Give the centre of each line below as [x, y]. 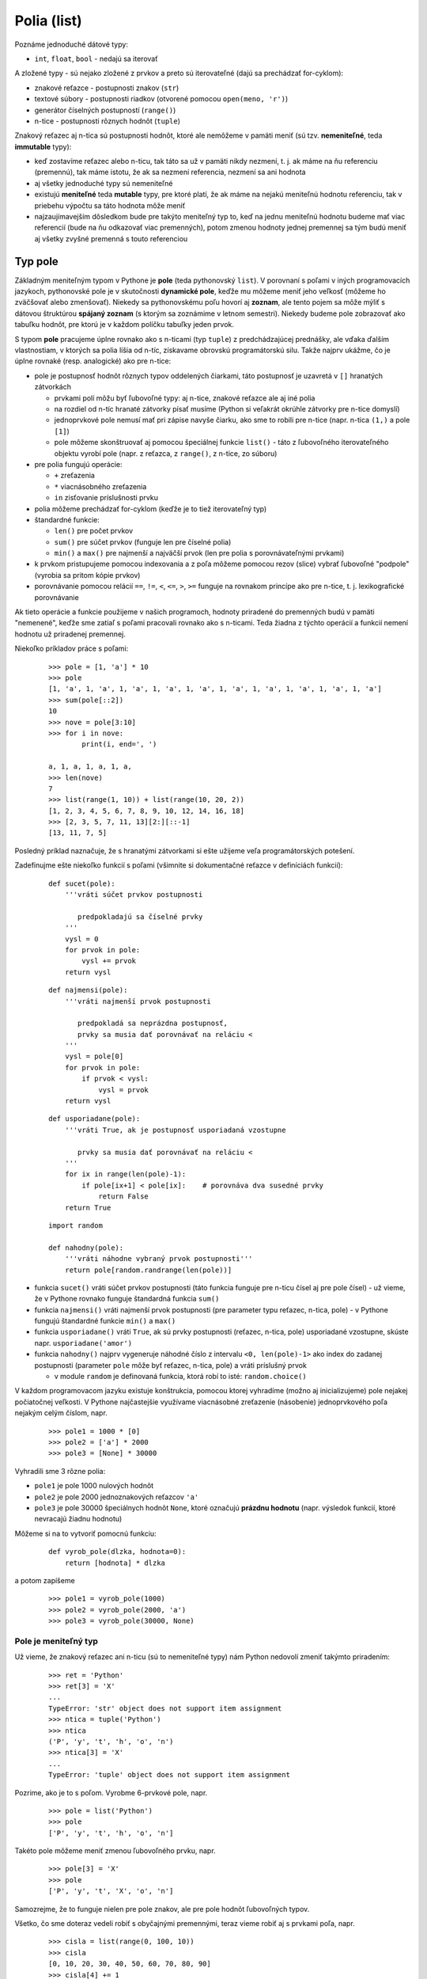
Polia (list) [48, 21]
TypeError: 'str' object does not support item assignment [165, 1708]
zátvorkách [53, 387]
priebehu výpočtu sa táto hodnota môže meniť [110, 205]
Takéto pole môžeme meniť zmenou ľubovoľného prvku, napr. [115, 1851]
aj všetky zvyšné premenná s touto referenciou [111, 238]
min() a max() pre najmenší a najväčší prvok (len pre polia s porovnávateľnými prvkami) [199, 553]
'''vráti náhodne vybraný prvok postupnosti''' [159, 1259]
